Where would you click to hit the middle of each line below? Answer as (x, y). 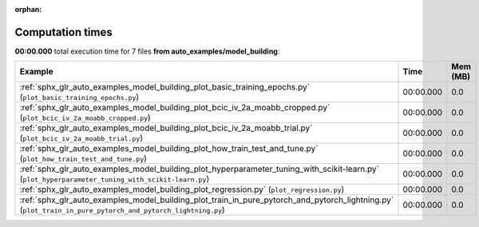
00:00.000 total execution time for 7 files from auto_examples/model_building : (147, 51)
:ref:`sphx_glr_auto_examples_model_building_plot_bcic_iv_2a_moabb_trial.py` (166, 128)
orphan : (28, 9)
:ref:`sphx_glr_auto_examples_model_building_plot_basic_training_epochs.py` (165, 87)
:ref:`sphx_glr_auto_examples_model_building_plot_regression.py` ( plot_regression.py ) (182, 189)
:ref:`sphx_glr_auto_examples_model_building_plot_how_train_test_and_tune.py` (169, 149)
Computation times (63, 32)
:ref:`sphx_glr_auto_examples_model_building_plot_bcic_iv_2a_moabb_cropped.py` (175, 108)
